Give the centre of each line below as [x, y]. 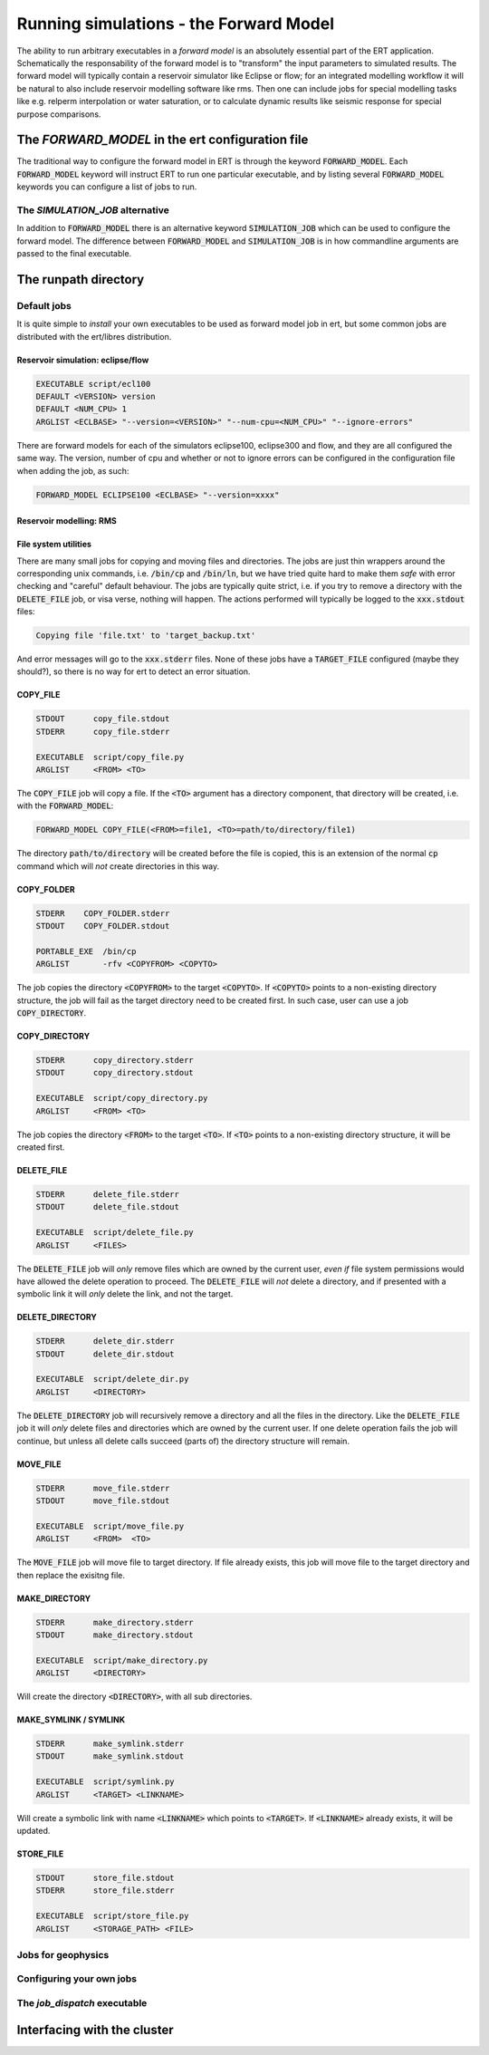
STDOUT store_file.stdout [105, 1877]
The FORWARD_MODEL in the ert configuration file [163, 140]
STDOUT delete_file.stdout [108, 1207]
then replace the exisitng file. [71, 1575]
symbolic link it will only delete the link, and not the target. [125, 1294]
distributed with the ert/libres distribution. [94, 336]
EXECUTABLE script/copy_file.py [110, 757]
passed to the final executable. [74, 254]
